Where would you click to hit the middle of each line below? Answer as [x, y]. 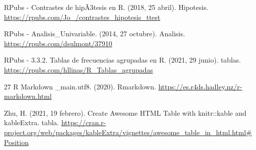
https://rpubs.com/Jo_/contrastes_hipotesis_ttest [82, 17]
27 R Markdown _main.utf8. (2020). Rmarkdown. [80, 86]
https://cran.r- [84, 122]
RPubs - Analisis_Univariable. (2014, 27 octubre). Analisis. [95, 34]
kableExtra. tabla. [32, 122]
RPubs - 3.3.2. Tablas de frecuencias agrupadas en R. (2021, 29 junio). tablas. [123, 60]
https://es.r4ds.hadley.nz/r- [200, 86]
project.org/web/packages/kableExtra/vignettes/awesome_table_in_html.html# [128, 132]
